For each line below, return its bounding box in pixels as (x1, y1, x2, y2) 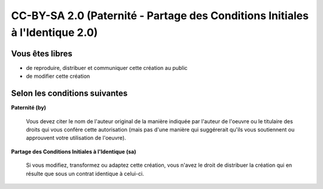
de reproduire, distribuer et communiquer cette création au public (26, 64, 188, 71)
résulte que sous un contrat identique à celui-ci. (26, 170, 144, 177)
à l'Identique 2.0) (11, 26, 98, 39)
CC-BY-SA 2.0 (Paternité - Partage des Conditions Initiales (11, 9, 309, 22)
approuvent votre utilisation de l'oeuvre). (26, 135, 126, 142)
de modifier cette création (26, 72, 90, 80)
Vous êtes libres (11, 48, 73, 59)
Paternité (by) (11, 104, 47, 111)
